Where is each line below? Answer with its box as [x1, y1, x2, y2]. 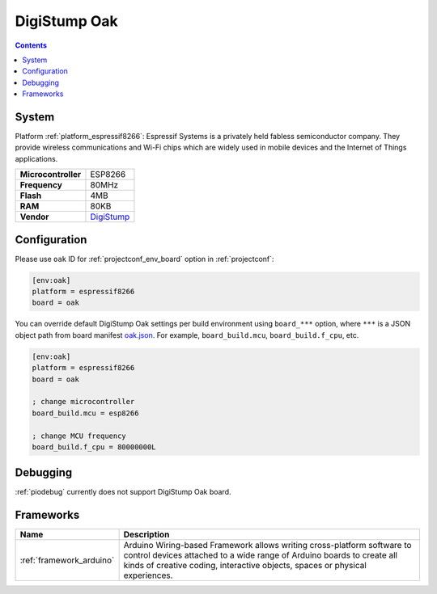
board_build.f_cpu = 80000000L [32, 442, 157, 452]
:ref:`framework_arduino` [19, 554, 115, 566]
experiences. [123, 570, 173, 581]
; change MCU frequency [32, 431, 127, 440]
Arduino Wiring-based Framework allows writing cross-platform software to [123, 540, 412, 551]
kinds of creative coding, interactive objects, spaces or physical [123, 560, 367, 571]
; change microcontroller [32, 397, 135, 407]
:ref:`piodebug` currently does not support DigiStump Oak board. [15, 487, 231, 497]
